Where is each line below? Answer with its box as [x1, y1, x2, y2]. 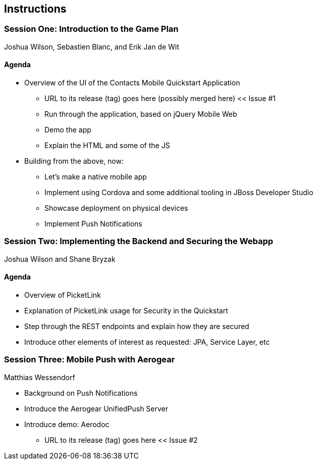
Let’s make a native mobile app [44, 172, 147, 181]
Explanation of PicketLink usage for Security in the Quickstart [24, 306, 228, 315]
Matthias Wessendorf [4, 373, 75, 382]
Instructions [4, 3, 67, 15]
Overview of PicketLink [24, 290, 101, 299]
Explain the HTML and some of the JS [44, 141, 170, 150]
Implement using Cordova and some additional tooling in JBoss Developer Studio [44, 188, 313, 197]
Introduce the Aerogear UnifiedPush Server [24, 404, 169, 413]
